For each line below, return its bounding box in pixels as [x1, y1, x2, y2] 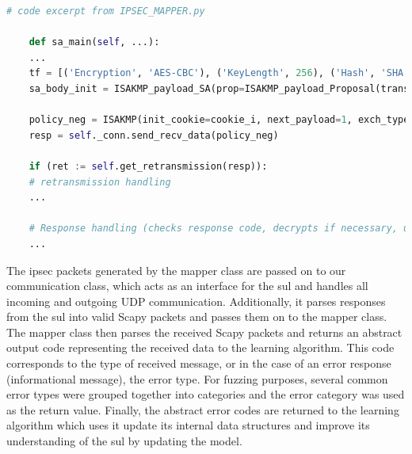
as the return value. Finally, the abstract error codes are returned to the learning [6, 401, 399, 418]
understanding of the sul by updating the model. [6, 433, 242, 449]
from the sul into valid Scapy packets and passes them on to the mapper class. [6, 308, 387, 325]
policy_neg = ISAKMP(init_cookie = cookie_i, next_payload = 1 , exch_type [29, 114, 410, 126]
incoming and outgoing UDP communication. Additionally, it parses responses [6, 292, 386, 309]
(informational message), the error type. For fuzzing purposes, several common [6, 370, 388, 387]
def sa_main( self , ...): [29, 36, 160, 48]
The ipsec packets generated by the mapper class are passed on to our [6, 261, 346, 278]
